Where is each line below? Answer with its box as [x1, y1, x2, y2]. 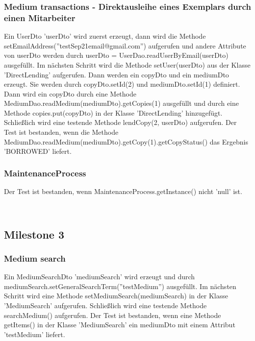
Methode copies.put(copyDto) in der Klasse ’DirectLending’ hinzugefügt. [4, 107, 223, 118]
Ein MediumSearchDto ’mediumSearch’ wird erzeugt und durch [4, 271, 195, 282]
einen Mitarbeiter [4, 11, 76, 24]
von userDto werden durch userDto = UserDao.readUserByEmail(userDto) [4, 50, 229, 60]
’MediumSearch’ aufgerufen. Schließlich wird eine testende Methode [4, 300, 207, 311]
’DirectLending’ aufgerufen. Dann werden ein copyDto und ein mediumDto [4, 69, 229, 79]
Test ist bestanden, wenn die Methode [4, 127, 119, 137]
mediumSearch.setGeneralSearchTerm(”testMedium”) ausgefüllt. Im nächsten [4, 281, 236, 291]
